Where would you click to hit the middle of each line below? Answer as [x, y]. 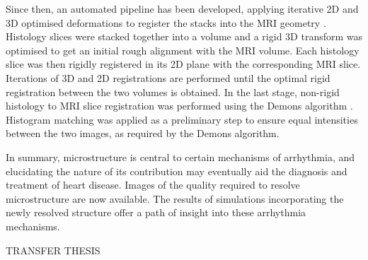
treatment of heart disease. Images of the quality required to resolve [153, 185]
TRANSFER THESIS [53, 250]
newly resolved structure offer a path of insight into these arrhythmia [156, 212]
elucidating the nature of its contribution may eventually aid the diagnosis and [177, 171]
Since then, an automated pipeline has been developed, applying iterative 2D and [182, 8]
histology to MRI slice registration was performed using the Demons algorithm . [179, 106]
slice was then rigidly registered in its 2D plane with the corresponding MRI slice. [183, 64]
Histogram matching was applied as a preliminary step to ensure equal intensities [182, 119]
